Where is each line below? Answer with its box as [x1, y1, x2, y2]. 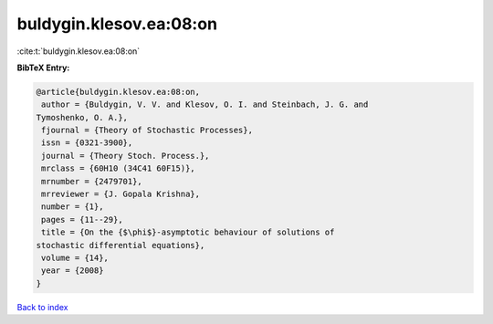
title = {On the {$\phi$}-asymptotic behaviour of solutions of [41, 227, 335, 237]
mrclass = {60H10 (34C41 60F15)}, [41, 163, 195, 173]
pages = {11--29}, [41, 214, 123, 225]
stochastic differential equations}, [36, 240, 205, 250]
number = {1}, [41, 202, 104, 212]
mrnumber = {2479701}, [41, 176, 143, 186]
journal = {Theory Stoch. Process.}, [41, 151, 210, 161]
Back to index [16, 301, 68, 312]
